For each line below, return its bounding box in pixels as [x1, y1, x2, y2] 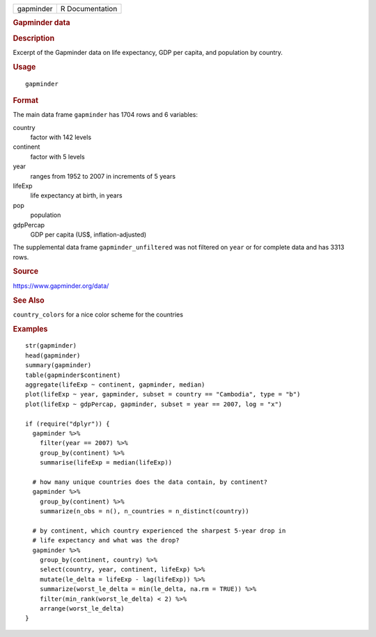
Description [13, 33, 55, 43]
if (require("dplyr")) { [25, 419, 110, 428]
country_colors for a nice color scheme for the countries [13, 310, 184, 318]
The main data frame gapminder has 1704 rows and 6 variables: [13, 111, 198, 119]
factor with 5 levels [30, 152, 85, 161]
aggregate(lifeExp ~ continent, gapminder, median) [25, 381, 205, 389]
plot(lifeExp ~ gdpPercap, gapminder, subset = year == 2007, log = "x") [25, 400, 283, 408]
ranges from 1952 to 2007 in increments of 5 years [30, 172, 176, 180]
